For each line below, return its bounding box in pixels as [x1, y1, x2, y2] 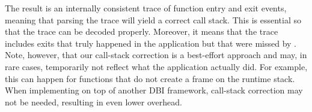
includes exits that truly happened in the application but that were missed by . [5, 37, 296, 49]
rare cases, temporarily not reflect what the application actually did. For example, [5, 60, 308, 72]
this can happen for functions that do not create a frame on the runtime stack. [5, 72, 295, 84]
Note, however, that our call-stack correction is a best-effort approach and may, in [5, 49, 307, 61]
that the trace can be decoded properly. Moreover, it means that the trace [5, 25, 278, 38]
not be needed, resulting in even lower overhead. [5, 95, 182, 108]
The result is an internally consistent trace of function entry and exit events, [5, 2, 287, 14]
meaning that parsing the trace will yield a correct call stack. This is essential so [5, 13, 301, 26]
